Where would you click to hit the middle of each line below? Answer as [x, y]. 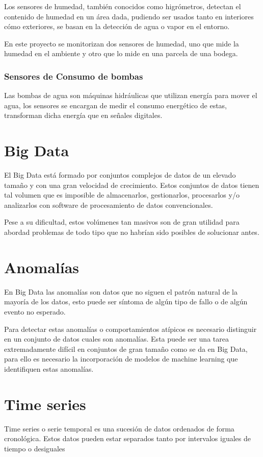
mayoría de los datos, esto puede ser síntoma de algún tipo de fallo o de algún [126, 302]
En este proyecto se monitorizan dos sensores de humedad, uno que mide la [122, 43]
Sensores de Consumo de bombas [74, 76]
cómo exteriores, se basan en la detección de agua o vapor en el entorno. [117, 26]
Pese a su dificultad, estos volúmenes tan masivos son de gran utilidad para [122, 222]
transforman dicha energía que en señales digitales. [83, 115]
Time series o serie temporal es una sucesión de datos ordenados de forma [119, 428]
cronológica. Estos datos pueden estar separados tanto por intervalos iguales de [127, 438]
